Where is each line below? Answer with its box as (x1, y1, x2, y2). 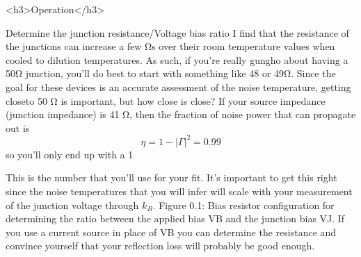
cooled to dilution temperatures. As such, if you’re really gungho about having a (6, 52, 348, 67)
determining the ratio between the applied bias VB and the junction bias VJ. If (6, 211, 345, 226)
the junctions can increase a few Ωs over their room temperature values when (6, 39, 335, 53)
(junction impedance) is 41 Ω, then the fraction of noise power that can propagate (6, 107, 356, 122)
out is (6, 120, 30, 135)
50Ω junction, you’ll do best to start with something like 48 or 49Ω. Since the (6, 66, 336, 81)
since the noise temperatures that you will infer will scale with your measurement (6, 184, 353, 199)
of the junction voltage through (6, 197, 139, 212)
